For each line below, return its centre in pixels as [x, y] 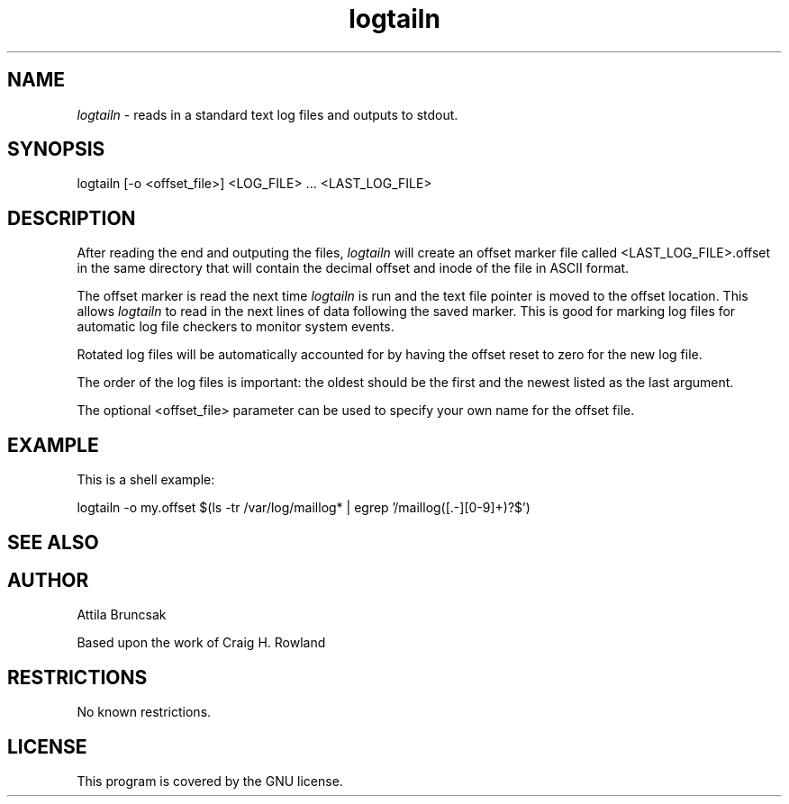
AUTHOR [48, 580]
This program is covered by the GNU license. [210, 781]
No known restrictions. [144, 712]
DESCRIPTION [72, 218]
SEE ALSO [53, 542]
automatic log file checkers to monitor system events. [236, 327]
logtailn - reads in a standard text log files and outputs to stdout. [268, 114]
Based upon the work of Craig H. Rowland [201, 643]
